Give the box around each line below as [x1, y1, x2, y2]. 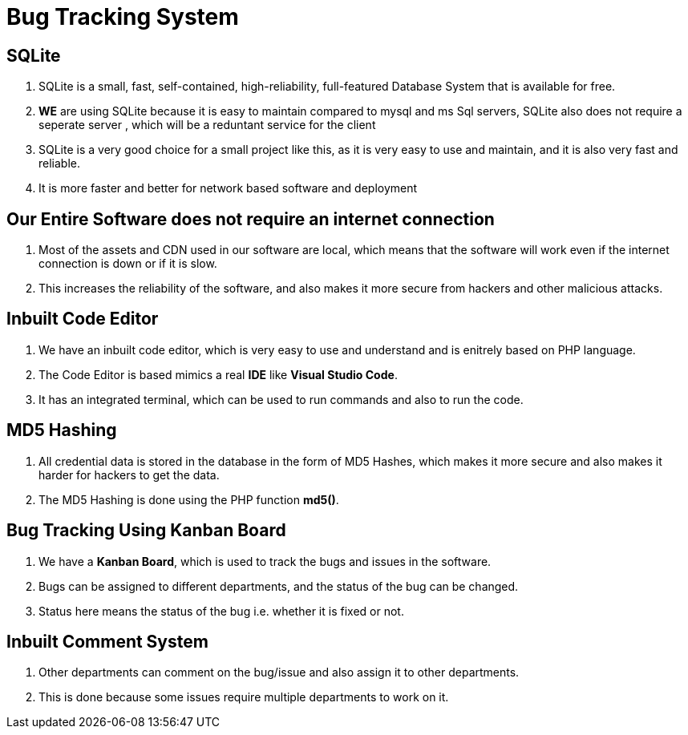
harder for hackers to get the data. [38, 467, 220, 482]
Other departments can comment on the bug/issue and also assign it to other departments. [38, 665, 520, 680]
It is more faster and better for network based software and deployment [38, 181, 418, 196]
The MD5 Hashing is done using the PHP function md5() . [38, 492, 339, 507]
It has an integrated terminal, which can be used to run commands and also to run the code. [38, 392, 524, 406]
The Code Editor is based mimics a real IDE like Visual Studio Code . [38, 367, 398, 382]
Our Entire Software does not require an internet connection [6, 208, 495, 229]
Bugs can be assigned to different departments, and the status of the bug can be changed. [38, 579, 519, 593]
